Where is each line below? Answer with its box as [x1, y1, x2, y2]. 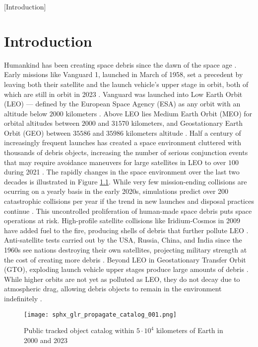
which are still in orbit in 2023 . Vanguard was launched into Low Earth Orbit [4, 88, 243, 99]
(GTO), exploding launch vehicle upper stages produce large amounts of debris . [4, 264, 249, 274]
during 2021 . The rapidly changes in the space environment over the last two [4, 167, 240, 177]
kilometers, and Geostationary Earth [131, 118, 243, 128]
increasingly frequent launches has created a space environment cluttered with [4, 137, 242, 148]
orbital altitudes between [4, 118, 80, 128]
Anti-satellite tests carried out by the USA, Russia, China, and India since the [4, 235, 242, 245]
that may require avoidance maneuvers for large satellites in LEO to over [4, 157, 226, 167]
